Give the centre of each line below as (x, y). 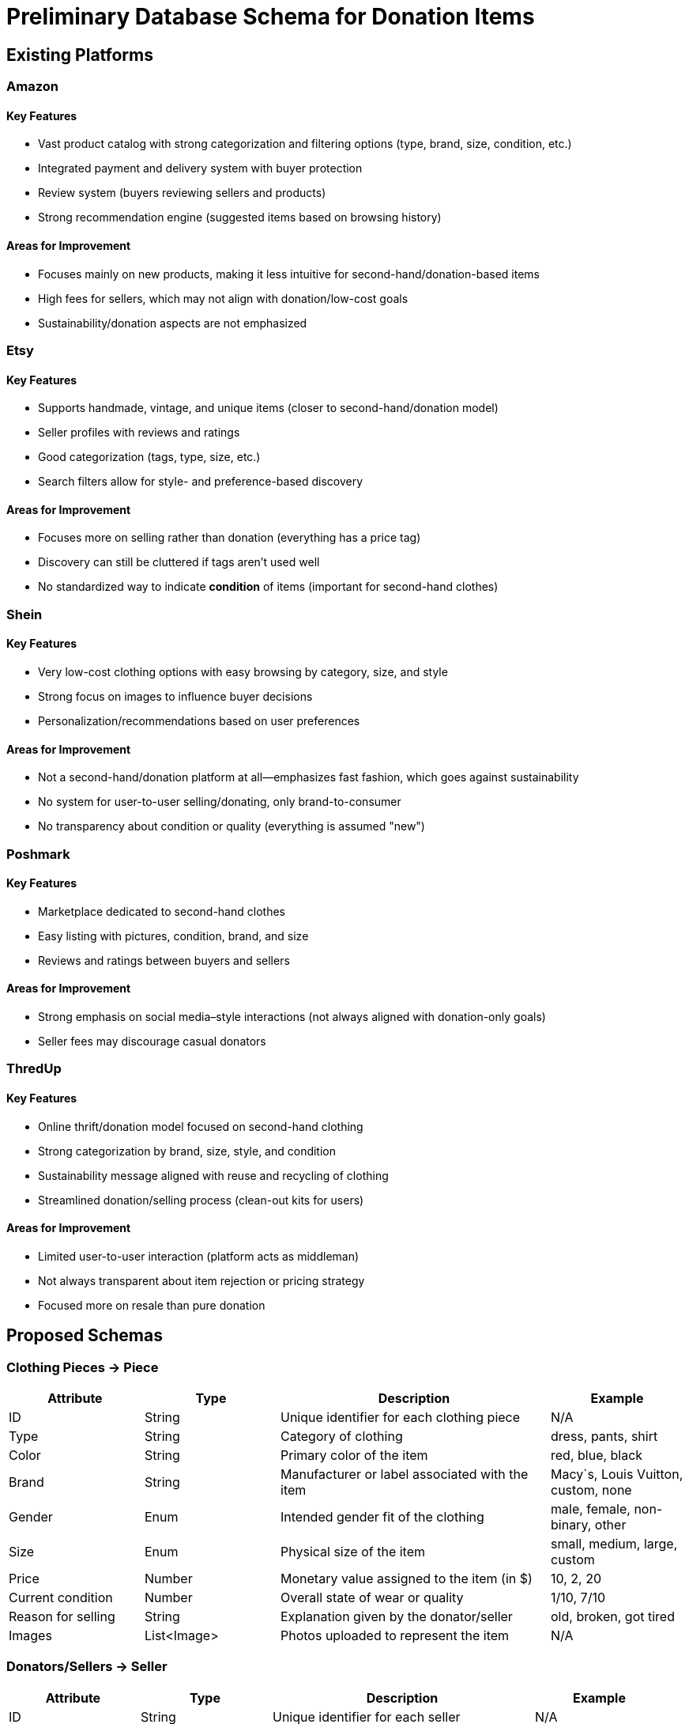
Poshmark (38, 854)
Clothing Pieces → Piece (83, 1367)
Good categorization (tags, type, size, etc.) (149, 457)
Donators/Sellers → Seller (87, 1667)
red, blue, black (597, 1456)
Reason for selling (62, 1617)
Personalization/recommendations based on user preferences (199, 721)
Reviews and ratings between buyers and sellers (164, 960)
